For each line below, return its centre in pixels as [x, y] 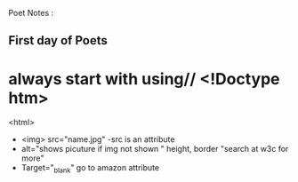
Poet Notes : [31, 13]
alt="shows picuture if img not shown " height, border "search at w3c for [155, 149]
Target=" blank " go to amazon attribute [90, 169]
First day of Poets [58, 40]
